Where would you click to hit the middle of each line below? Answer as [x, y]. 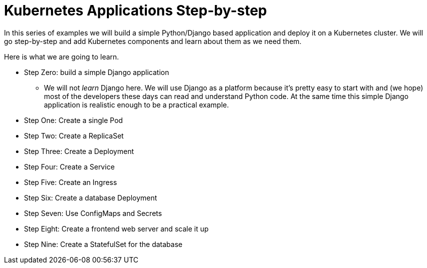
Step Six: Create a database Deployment [91, 197]
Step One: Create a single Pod [73, 120]
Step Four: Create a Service [69, 166]
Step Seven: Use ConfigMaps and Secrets [93, 213]
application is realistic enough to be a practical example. [137, 104]
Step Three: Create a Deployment [79, 151]
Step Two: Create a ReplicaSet [74, 135]
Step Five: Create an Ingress [71, 182]
